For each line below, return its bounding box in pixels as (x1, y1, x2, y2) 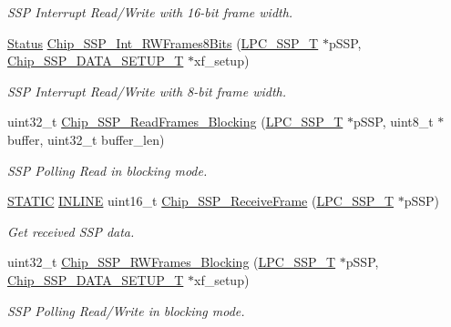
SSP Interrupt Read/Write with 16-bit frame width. (7, 3, 293, 21)
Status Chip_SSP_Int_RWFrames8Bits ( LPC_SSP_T (7, 33, 319, 52)
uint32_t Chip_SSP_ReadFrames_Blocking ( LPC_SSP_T (7, 112, 343, 131)
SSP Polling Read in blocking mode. (7, 160, 208, 179)
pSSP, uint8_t (353, 112, 434, 131)
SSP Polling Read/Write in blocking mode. (7, 301, 245, 320)
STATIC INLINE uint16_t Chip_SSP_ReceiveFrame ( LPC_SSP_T (7, 191, 395, 210)
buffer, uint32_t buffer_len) (7, 129, 165, 148)
